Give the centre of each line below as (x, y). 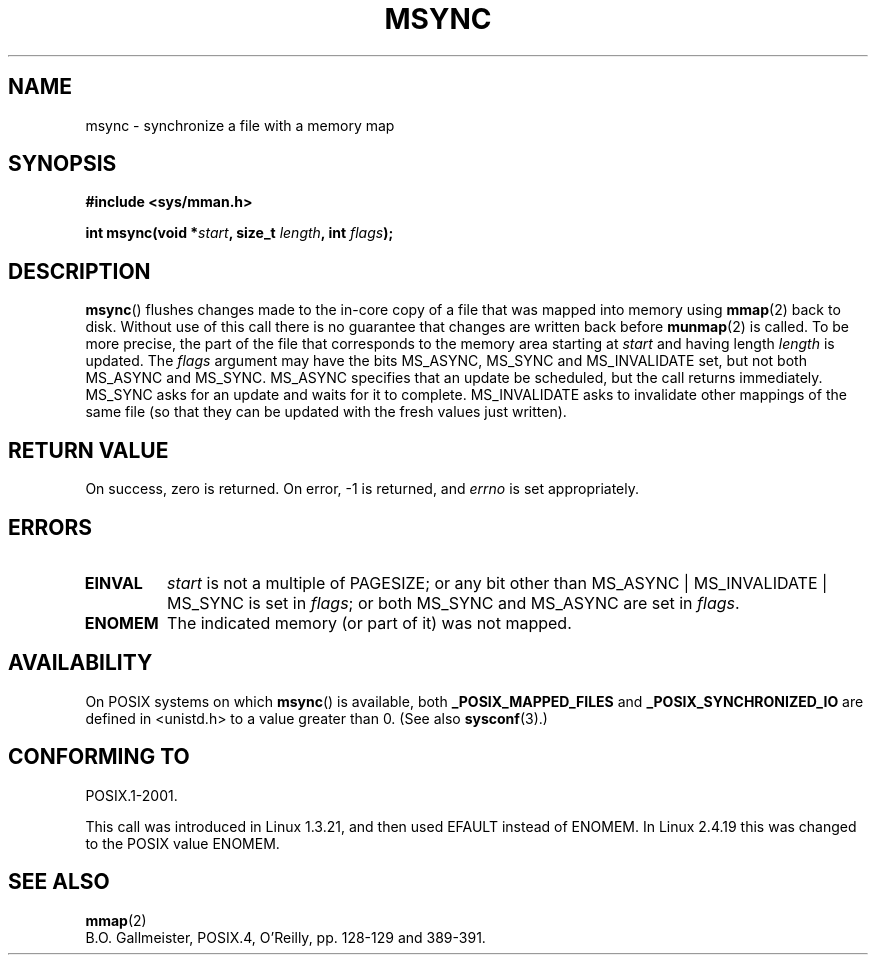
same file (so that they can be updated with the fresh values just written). (326, 412)
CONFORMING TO (99, 757)
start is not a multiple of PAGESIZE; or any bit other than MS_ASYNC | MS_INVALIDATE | (497, 582)
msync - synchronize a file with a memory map (240, 125)
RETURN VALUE (88, 450)
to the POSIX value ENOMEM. (182, 843)
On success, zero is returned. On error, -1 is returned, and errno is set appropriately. (362, 489)
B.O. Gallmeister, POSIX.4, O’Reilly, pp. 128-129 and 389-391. (285, 937)
